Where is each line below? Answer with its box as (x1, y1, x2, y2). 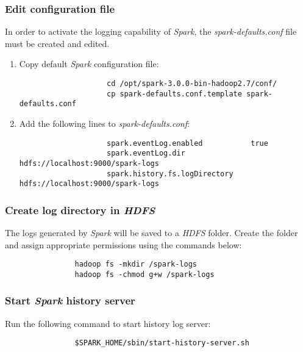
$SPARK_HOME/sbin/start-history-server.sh (74, 339, 249, 348)
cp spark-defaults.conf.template (106, 89, 242, 98)
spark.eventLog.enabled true (106, 138, 268, 148)
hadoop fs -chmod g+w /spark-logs (74, 270, 215, 279)
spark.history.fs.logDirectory (106, 169, 233, 178)
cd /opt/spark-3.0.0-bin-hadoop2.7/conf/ (106, 79, 277, 88)
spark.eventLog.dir (106, 149, 185, 158)
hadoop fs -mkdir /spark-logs (74, 260, 197, 269)
